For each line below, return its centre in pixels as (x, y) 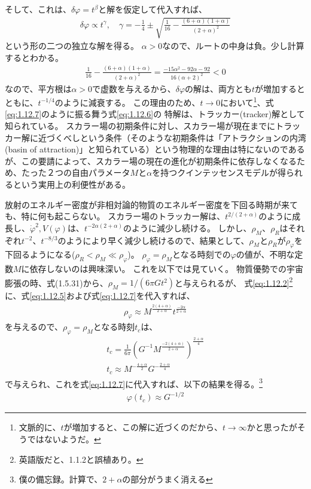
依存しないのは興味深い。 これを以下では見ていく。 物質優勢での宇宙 (166, 269)
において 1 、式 (247, 101)
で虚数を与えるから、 (134, 88)
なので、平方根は (38, 88)
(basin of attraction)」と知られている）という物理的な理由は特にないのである (155, 149)
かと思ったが (272, 427)
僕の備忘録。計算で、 (61, 479)
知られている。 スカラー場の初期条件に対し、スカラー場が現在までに (140, 126)
